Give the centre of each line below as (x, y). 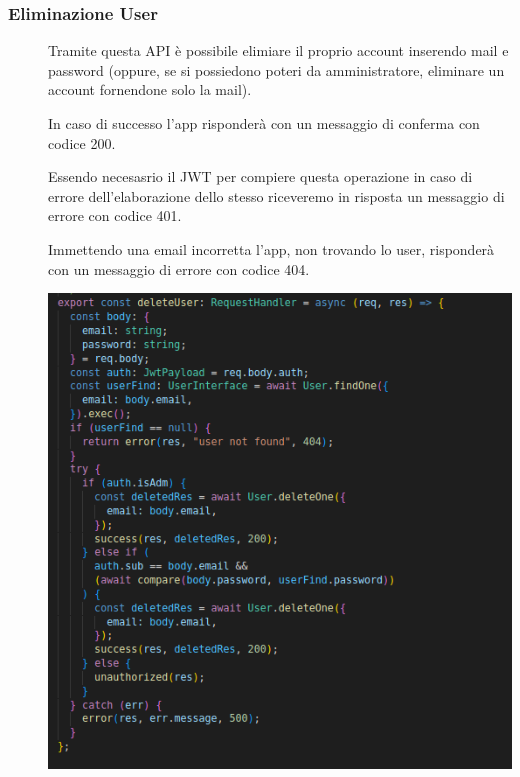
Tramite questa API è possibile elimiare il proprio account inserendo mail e (278, 50)
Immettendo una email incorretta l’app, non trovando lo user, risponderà (271, 248)
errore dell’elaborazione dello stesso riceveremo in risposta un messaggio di (276, 195)
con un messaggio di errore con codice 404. (179, 268)
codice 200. (82, 142)
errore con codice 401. (115, 215)
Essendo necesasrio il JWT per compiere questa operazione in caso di (260, 176)
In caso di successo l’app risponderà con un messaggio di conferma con (264, 123)
